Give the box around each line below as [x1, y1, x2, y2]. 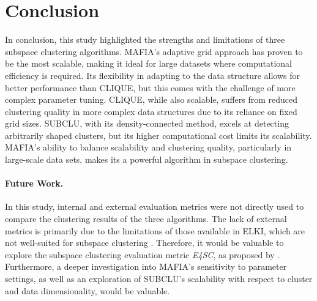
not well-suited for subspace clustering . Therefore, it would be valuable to [5, 236, 284, 249]
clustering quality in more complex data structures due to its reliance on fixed [5, 105, 297, 117]
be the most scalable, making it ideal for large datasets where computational [5, 57, 293, 70]
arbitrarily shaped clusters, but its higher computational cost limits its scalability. [5, 128, 312, 141]
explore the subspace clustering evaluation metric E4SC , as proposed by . [5, 248, 280, 261]
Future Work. [5, 177, 64, 190]
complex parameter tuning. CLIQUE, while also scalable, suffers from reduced [5, 93, 298, 106]
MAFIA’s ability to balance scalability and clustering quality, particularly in [5, 141, 292, 154]
